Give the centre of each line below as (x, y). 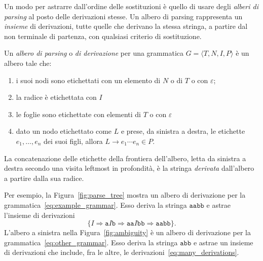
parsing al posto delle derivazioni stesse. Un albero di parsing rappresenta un (123, 16)
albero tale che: (28, 63)
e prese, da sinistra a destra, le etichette (183, 131)
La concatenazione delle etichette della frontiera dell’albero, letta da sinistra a (125, 158)
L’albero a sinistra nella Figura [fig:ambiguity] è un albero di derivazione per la (127, 232)
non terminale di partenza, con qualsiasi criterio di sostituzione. (103, 36)
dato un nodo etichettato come (64, 131)
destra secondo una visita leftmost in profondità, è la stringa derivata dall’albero (129, 168)
